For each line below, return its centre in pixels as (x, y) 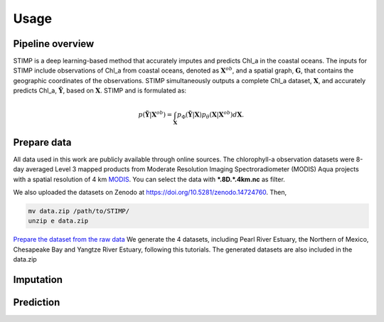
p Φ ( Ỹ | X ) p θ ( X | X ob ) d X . (210, 115)
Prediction (37, 302)
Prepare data (42, 142)
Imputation (38, 280)
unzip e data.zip (58, 221)
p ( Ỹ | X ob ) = (155, 114)
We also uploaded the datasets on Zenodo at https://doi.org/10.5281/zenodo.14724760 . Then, (150, 193)
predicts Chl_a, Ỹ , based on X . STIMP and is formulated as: (100, 91)
